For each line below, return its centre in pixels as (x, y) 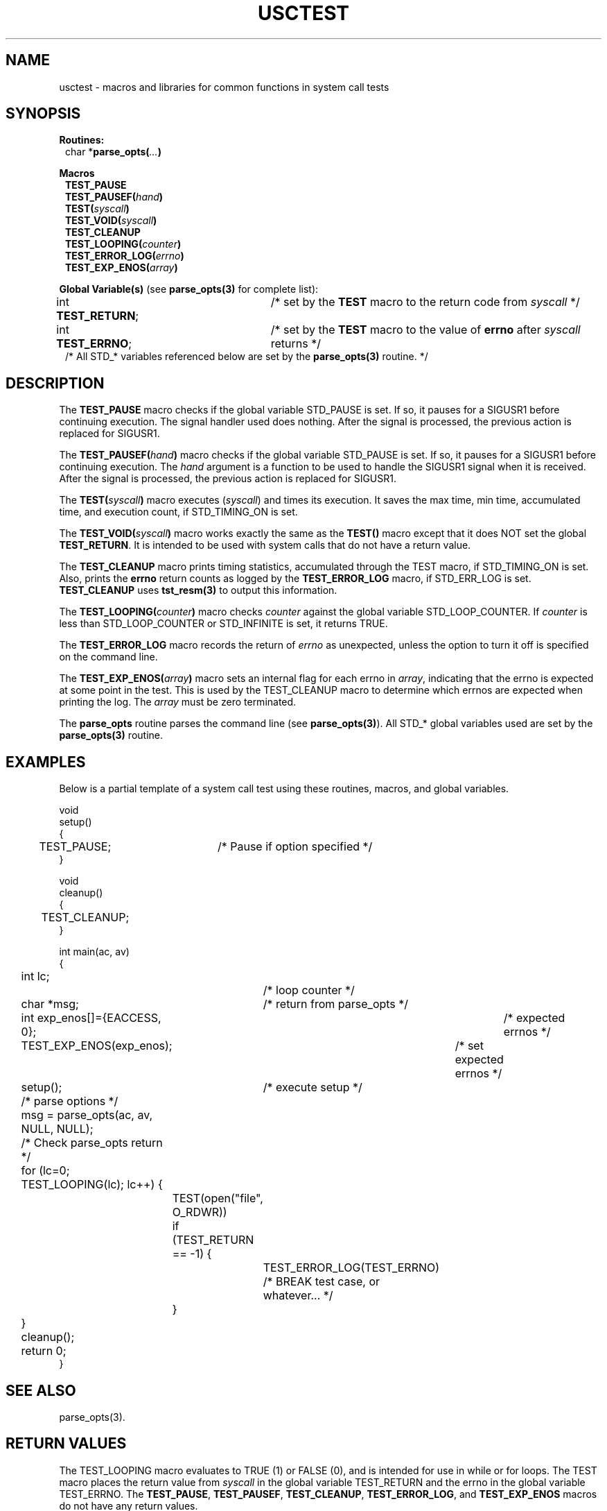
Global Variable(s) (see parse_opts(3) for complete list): (189, 289)
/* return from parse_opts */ (336, 1004)
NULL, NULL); (57, 1129)
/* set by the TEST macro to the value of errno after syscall (425, 330)
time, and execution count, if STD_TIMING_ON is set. (178, 512)
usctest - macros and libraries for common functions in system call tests (224, 87)
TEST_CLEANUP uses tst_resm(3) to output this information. (198, 590)
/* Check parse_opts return (92, 1143)
